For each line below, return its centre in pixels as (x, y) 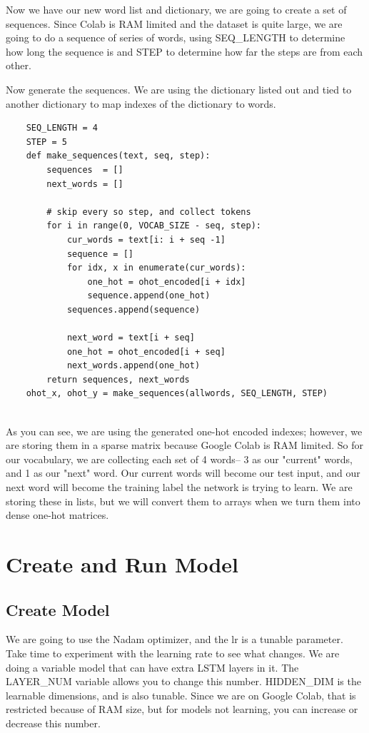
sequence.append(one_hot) (149, 296)
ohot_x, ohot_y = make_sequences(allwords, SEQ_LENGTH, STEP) (177, 394)
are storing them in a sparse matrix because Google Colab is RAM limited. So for (184, 445)
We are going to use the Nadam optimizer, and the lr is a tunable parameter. (175, 639)
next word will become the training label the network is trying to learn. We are (179, 487)
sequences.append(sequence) (133, 309)
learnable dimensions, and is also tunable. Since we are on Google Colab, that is (181, 695)
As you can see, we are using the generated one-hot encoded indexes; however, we (184, 431)
